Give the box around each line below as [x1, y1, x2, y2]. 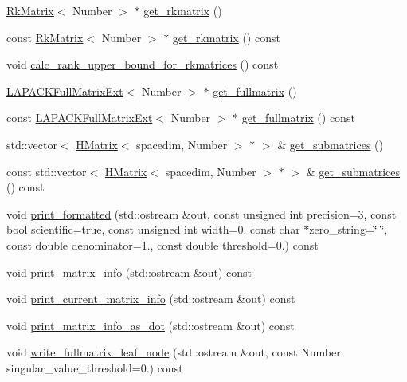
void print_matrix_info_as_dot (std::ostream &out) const [6, 317, 295, 333]
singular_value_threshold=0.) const [6, 359, 183, 376]
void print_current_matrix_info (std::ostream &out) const [6, 290, 295, 307]
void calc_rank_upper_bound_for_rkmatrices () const [6, 56, 279, 73]
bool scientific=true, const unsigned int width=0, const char [6, 221, 300, 238]
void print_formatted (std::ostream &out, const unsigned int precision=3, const [6, 205, 397, 222]
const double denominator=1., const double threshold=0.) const [6, 236, 319, 253]
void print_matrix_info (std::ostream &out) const [6, 263, 252, 280]
